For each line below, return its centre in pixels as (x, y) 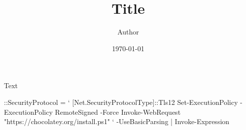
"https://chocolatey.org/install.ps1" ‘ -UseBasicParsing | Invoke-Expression (117, 121)
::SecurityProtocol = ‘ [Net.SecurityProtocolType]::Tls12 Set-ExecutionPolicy (121, 102)
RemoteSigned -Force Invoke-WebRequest (118, 112)
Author (128, 32)
